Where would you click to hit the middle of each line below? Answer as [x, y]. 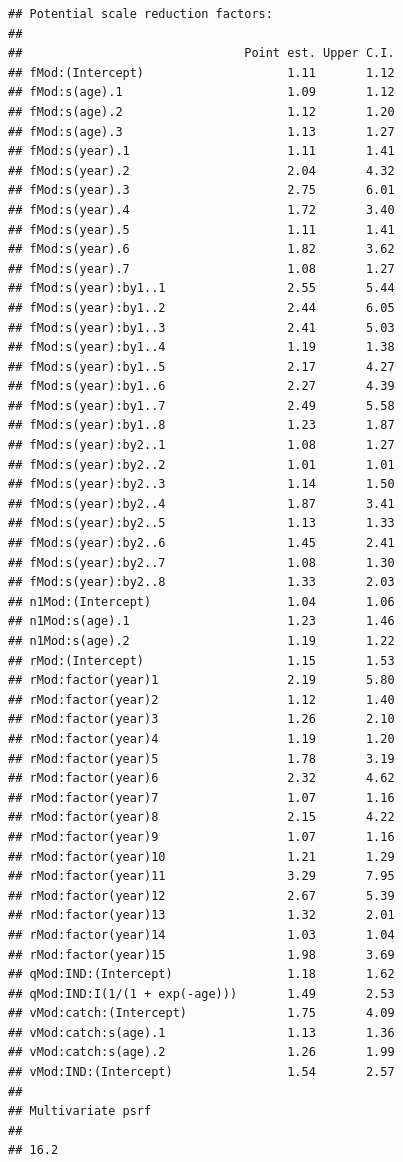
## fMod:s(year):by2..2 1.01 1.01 [201, 464]
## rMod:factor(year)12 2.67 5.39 [201, 895]
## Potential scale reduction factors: [140, 14]
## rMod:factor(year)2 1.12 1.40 [201, 699]
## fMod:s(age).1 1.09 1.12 [201, 92]
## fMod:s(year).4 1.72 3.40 [201, 209]
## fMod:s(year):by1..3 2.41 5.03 [201, 327]
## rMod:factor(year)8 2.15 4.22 [201, 817]
